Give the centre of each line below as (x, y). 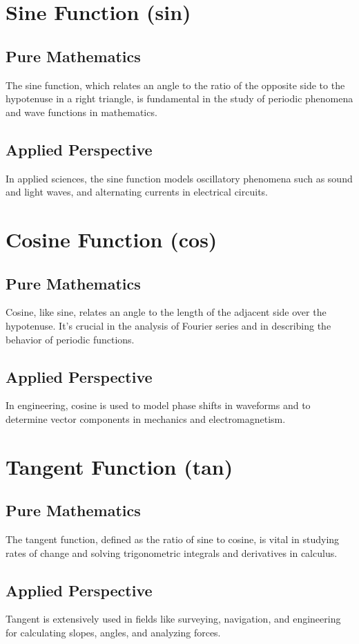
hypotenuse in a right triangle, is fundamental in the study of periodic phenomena (179, 98)
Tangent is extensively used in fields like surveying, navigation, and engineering (173, 619)
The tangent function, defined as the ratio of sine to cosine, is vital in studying (173, 539)
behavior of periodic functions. (70, 339)
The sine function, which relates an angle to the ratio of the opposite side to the (175, 85)
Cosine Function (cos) (111, 239)
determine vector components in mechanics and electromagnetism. (146, 418)
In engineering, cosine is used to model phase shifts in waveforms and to (158, 405)
